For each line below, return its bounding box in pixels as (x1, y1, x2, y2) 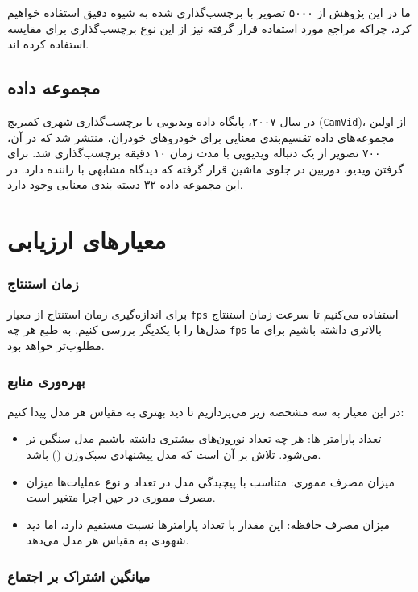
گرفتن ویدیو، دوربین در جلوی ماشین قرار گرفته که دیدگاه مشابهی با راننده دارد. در (7, 160, 404, 177)
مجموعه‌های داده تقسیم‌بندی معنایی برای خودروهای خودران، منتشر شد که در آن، (7, 128, 395, 145)
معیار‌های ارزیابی (7, 223, 167, 256)
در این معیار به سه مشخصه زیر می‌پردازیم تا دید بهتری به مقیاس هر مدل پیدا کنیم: (7, 402, 404, 419)
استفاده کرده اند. (7, 35, 89, 52)
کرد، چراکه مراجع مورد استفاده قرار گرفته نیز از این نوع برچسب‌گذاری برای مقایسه (7, 19, 412, 36)
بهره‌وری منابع (7, 371, 85, 391)
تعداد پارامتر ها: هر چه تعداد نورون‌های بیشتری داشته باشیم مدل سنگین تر (26, 430, 382, 447)
